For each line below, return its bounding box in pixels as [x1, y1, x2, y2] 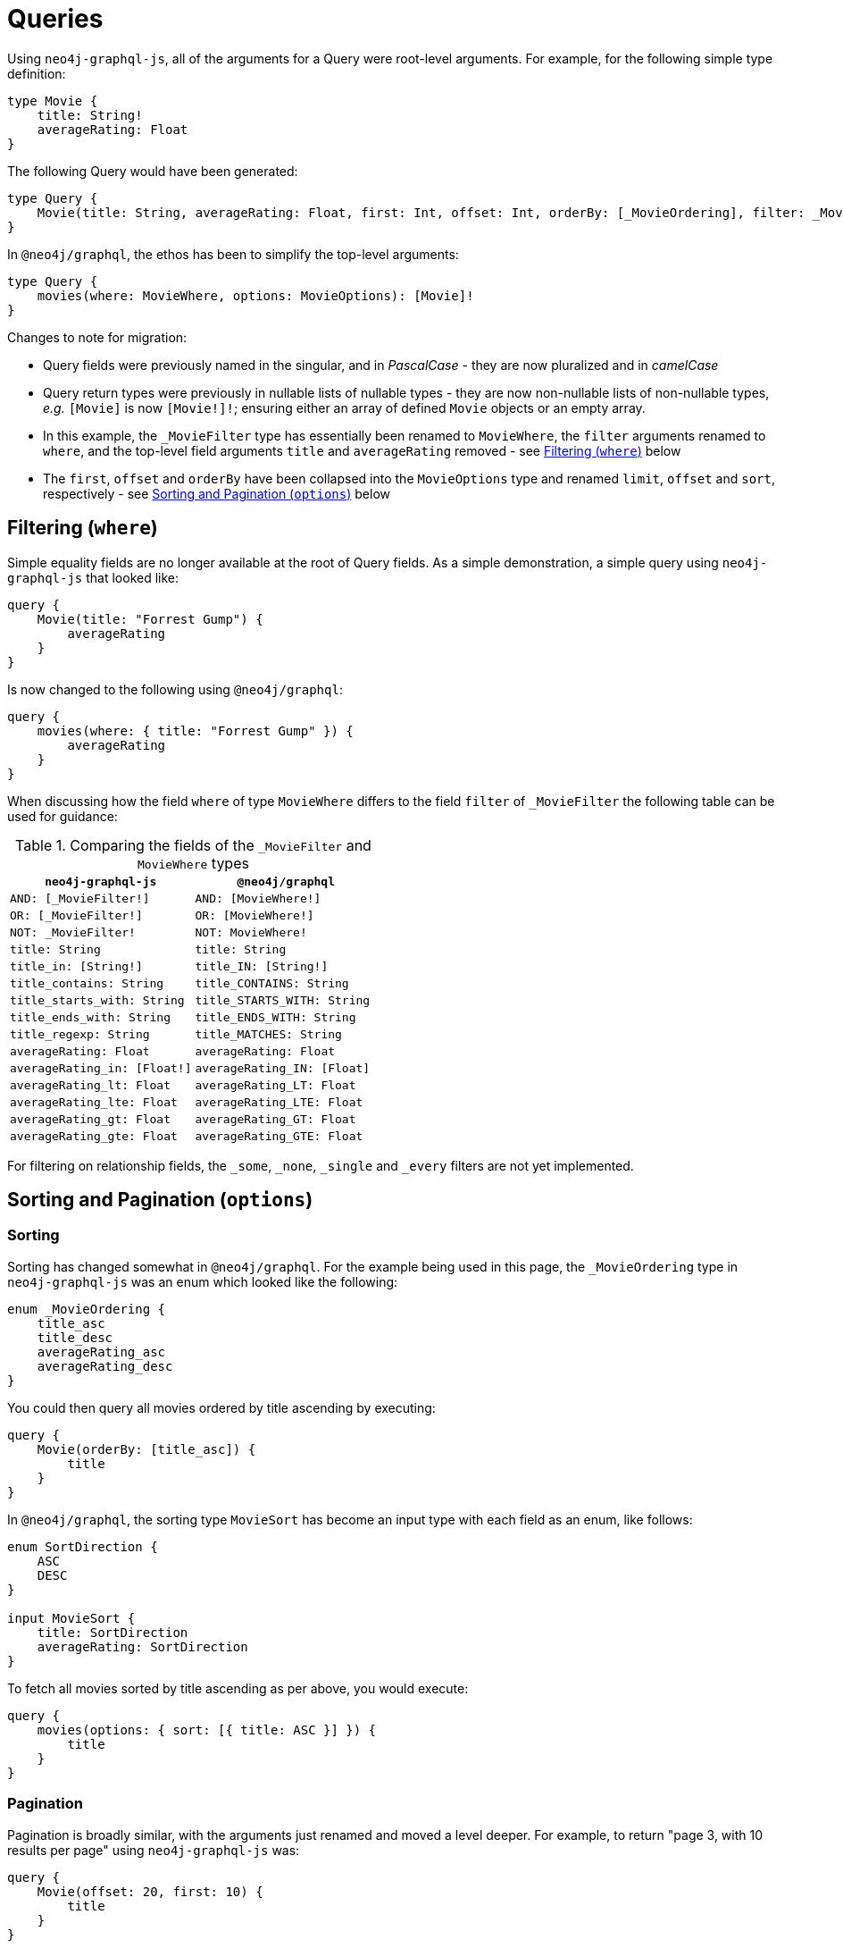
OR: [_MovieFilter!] [10, 908, 143, 922]
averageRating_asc [37, 1344, 166, 1359]
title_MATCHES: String [195, 1027, 342, 1041]
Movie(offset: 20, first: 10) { [37, 1884, 263, 1899]
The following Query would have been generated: [7, 163, 298, 179]
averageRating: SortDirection [37, 1639, 248, 1654]
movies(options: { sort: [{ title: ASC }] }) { [37, 1722, 377, 1737]
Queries [7, 4, 104, 34]
